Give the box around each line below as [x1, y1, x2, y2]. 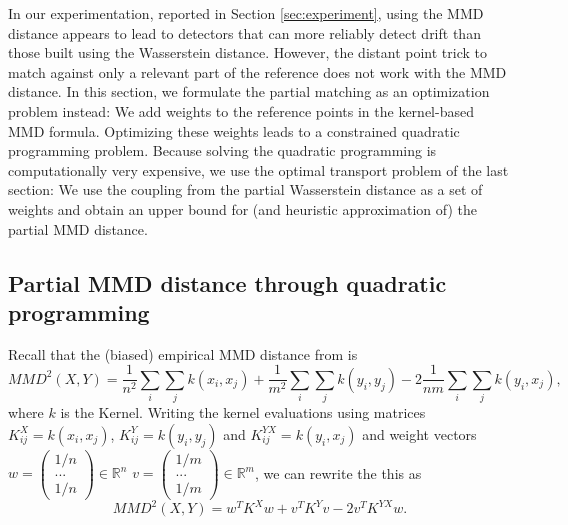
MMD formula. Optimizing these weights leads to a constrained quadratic [8, 120, 460, 141]
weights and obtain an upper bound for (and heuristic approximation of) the [8, 198, 478, 219]
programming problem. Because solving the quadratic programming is [8, 140, 437, 161]
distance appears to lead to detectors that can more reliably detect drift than [8, 22, 481, 43]
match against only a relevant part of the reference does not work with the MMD [8, 61, 507, 82]
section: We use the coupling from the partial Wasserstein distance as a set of [8, 179, 483, 200]
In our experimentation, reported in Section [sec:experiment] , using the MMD [8, 3, 484, 23]
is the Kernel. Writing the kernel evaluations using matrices [60, 402, 426, 423]
